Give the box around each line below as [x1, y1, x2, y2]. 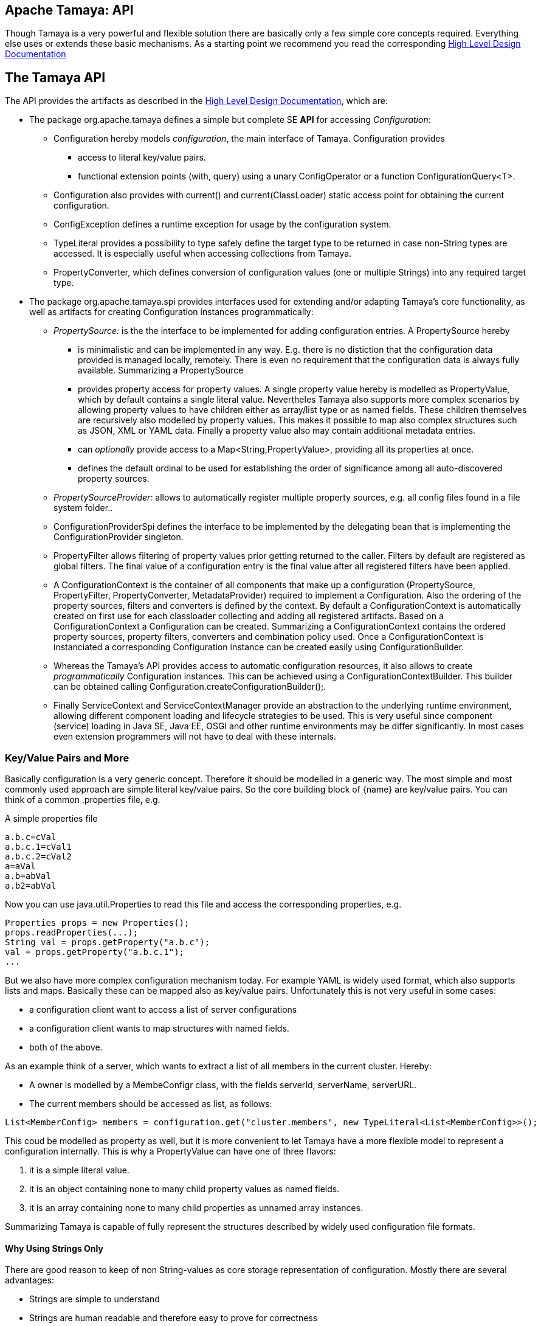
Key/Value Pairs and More [5, 751, 129, 764]
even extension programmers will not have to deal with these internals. [53, 731, 336, 742]
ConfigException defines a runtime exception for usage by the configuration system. [53, 219, 391, 230]
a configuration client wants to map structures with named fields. [29, 1023, 289, 1034]
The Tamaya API [5, 69, 106, 85]
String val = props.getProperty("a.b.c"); [5, 937, 210, 948]
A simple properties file [5, 813, 98, 824]
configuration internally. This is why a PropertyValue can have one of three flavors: [5, 1146, 336, 1157]
